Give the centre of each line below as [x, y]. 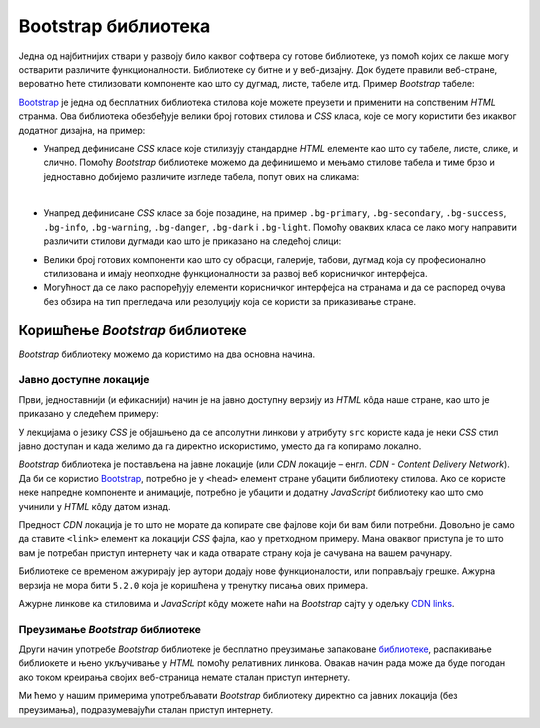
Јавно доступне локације [84, 380]
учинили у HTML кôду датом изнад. [94, 506]
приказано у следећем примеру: [88, 414]
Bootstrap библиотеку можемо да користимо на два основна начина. [167, 354]
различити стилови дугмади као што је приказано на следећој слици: [192, 241]
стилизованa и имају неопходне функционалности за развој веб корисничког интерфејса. [236, 274]
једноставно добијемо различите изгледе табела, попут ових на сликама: [201, 176]
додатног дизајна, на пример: [82, 130]
